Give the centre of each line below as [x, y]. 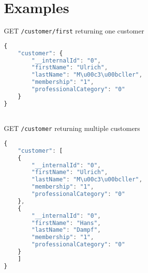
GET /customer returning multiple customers [72, 128]
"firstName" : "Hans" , [66, 223]
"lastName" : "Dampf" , [66, 230]
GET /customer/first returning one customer [74, 31]
